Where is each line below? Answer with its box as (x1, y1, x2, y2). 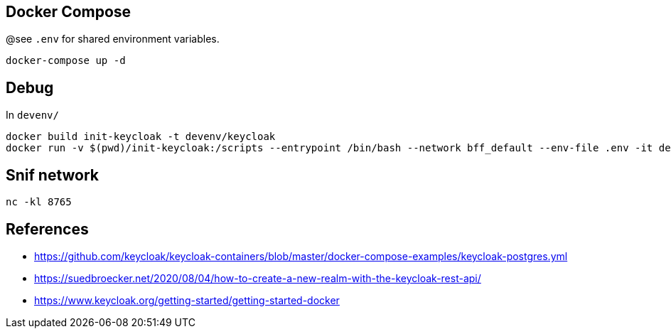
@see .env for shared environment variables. (6, 33, 220, 45)
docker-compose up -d (6, 55, 126, 67)
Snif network (6, 166, 100, 184)
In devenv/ (6, 109, 59, 122)
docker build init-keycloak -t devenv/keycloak (6, 131, 276, 143)
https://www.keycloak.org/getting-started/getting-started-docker (34, 293, 340, 306)
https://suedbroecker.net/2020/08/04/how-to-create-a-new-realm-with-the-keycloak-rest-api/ (34, 271, 481, 284)
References (6, 220, 89, 238)
